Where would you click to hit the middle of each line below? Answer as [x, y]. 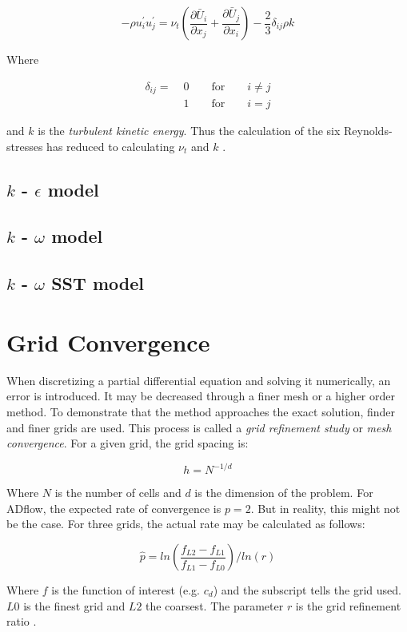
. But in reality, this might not [325, 508]
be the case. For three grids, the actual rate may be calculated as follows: [186, 524]
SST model [98, 283]
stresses [25, 146]
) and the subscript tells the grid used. [307, 590]
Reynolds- [368, 131]
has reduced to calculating [111, 146]
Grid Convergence [108, 342]
